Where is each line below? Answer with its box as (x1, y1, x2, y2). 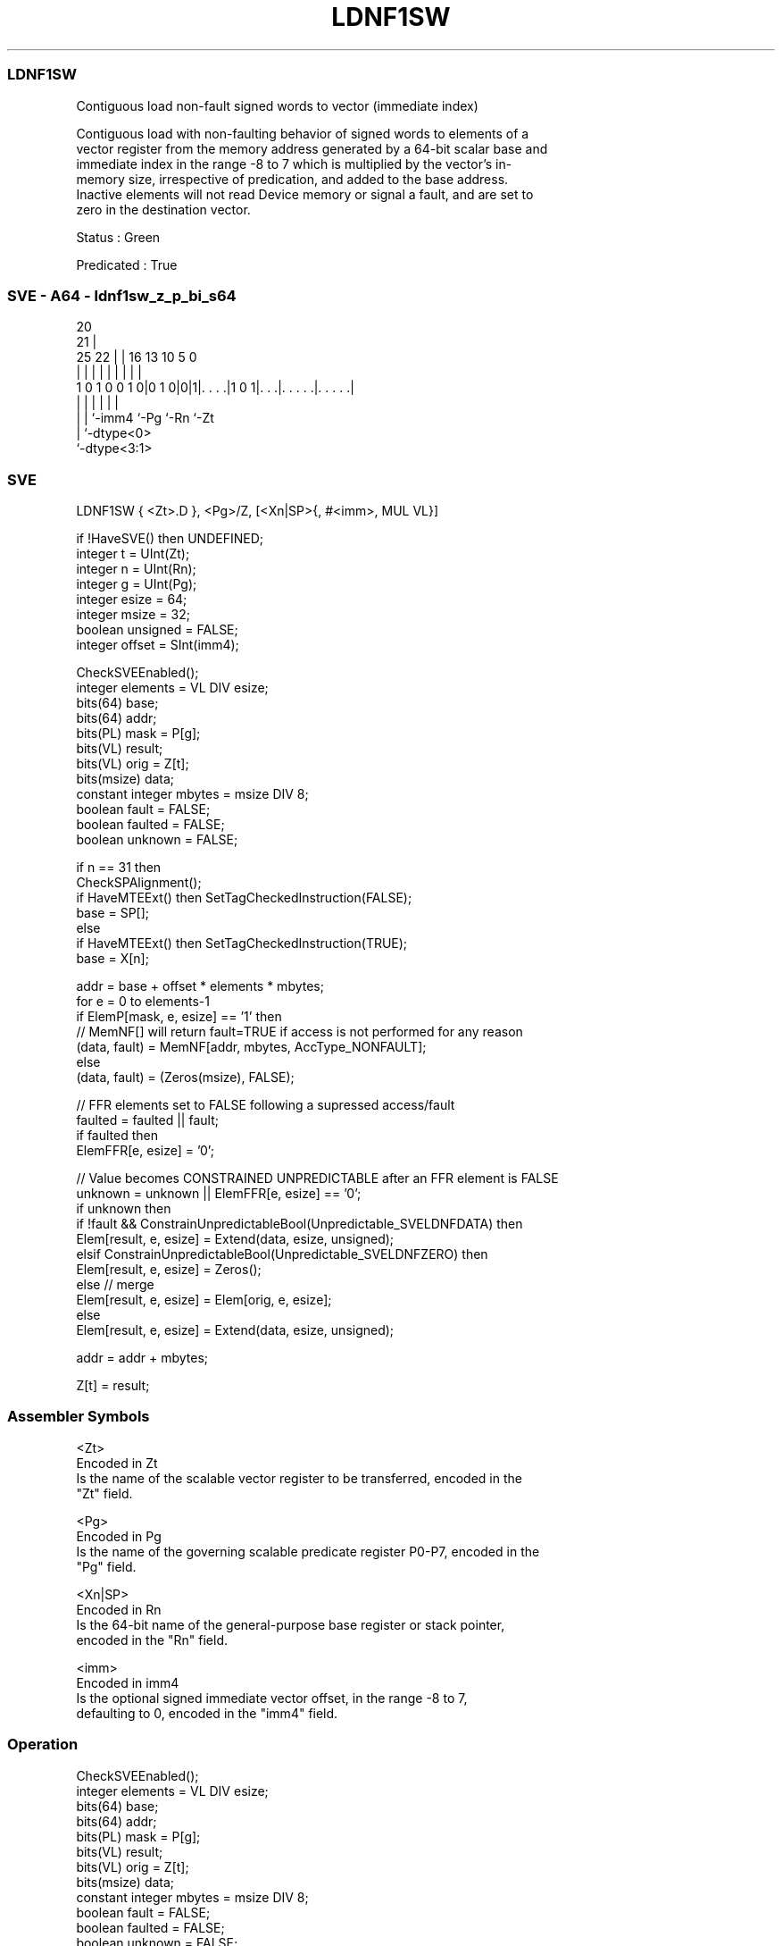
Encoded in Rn (76, 1601, 162, 1617)
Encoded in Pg (76, 1528, 162, 1544)
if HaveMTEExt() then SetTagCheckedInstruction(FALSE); (76, 890, 412, 905)
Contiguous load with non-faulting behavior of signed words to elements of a (76, 125, 529, 141)
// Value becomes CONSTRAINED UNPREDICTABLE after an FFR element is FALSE (76, 1170, 559, 1186)
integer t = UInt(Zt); (76, 546, 190, 561)
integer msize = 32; (76, 607, 190, 622)
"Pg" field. (76, 1558, 137, 1574)
